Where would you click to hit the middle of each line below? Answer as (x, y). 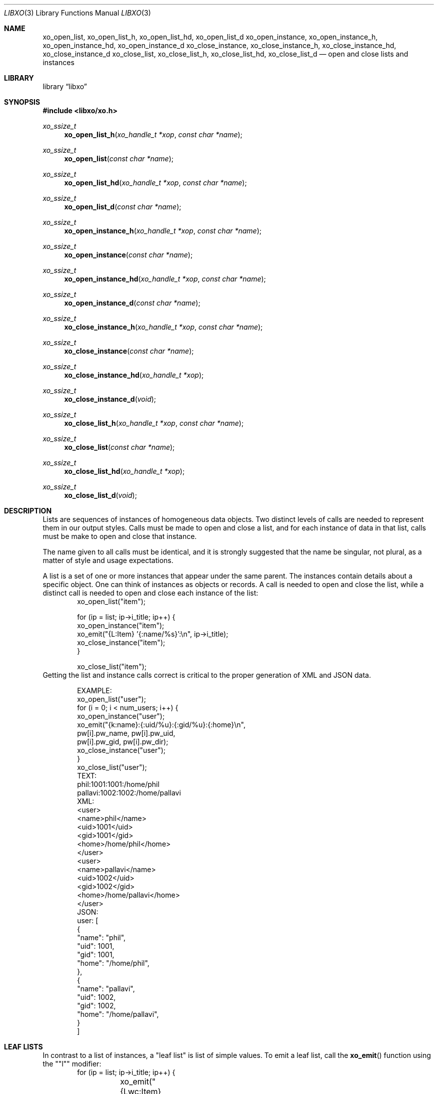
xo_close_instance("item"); (121, 642)
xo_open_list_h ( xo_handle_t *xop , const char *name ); (153, 134)
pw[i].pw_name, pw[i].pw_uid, (126, 733)
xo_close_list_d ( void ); (100, 495)
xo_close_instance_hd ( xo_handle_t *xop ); (134, 375)
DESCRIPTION (28, 511)
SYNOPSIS (22, 102)
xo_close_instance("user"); (121, 750)
